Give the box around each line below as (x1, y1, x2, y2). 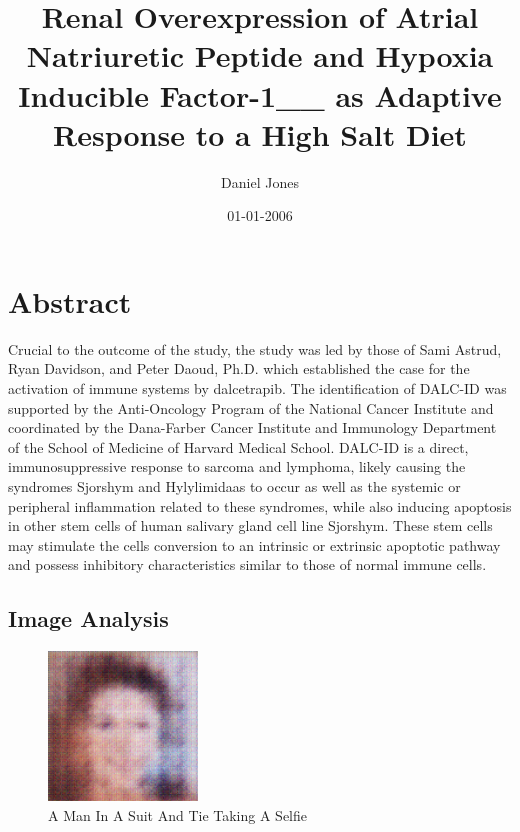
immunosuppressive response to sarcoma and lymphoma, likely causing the (8, 456, 466, 477)
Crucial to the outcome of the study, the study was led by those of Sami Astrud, (8, 338, 502, 359)
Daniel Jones (221, 171, 299, 192)
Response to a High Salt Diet (53, 113, 467, 154)
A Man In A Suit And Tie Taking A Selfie (48, 804, 308, 825)
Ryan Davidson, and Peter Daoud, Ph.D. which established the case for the (8, 358, 470, 379)
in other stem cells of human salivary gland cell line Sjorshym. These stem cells (8, 515, 493, 536)
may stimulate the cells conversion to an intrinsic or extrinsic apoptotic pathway (8, 534, 501, 555)
